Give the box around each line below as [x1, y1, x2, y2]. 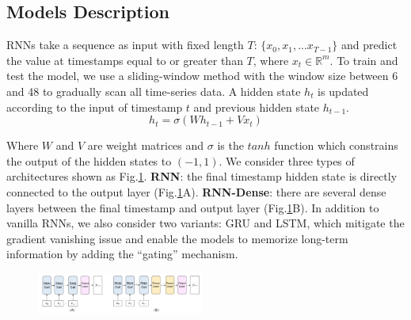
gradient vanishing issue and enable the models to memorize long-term [6, 230, 348, 246]
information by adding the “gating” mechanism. [6, 246, 238, 262]
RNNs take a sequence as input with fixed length [6, 36, 244, 53]
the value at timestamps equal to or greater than [6, 51, 243, 68]
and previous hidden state [193, 98, 320, 115]
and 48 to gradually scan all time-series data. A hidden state [6, 82, 301, 99]
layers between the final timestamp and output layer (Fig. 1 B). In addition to [6, 199, 379, 215]
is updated [318, 82, 369, 99]
